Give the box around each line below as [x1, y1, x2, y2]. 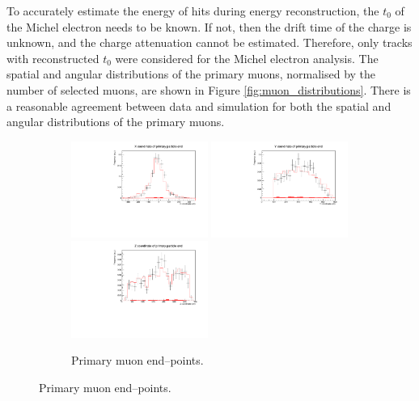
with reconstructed [6, 49, 99, 66]
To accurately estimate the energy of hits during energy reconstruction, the [6, 2, 379, 19]
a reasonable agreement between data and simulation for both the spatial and [6, 97, 391, 114]
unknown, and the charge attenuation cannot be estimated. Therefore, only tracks [6, 34, 413, 51]
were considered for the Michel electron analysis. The [115, 49, 379, 66]
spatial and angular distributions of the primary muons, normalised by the [6, 65, 376, 82]
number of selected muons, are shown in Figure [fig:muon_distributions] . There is [6, 81, 411, 98]
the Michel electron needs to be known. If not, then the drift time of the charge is [6, 18, 412, 35]
